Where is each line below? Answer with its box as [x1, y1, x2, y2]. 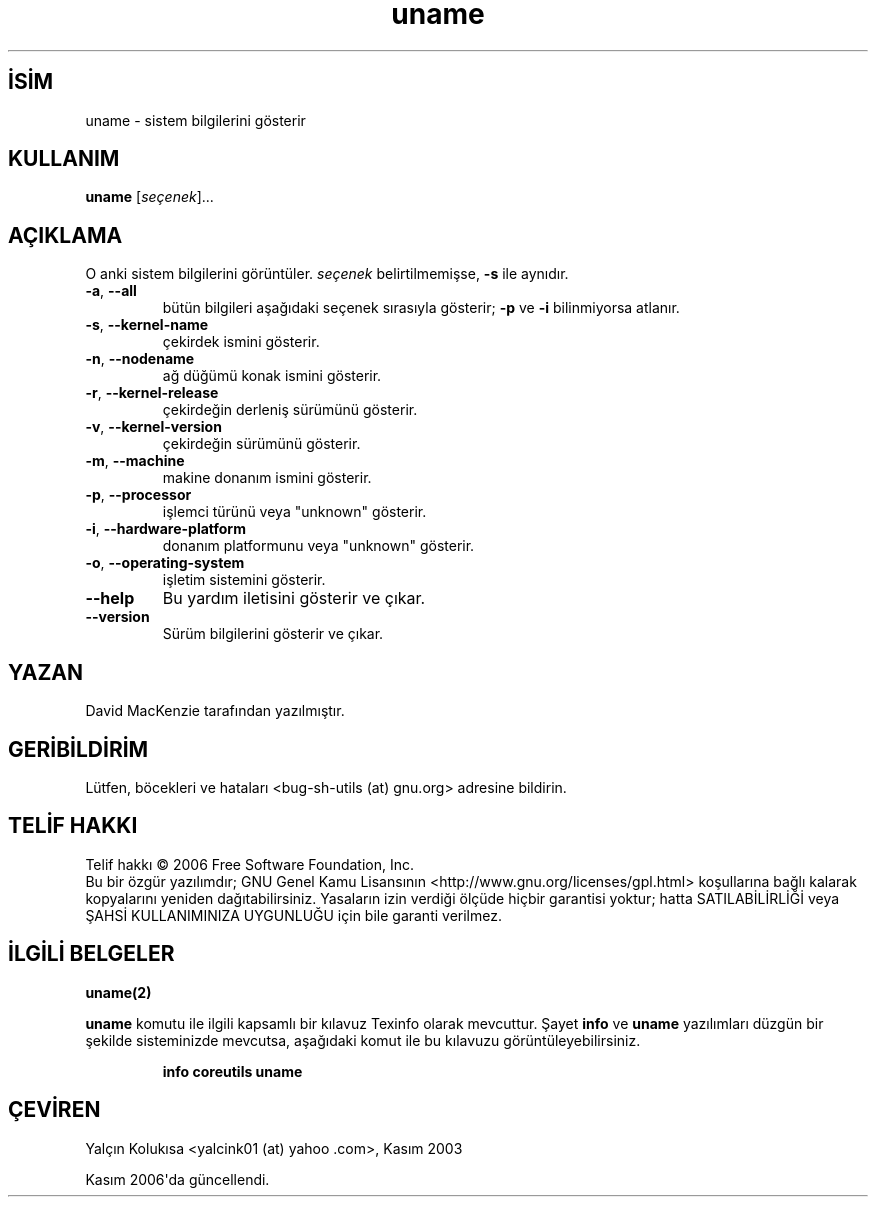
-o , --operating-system [85, 554, 245, 572]
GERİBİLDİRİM [8, 736, 149, 762]
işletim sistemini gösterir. [162, 571, 326, 589]
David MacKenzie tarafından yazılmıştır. [85, 702, 345, 720]
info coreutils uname [162, 1062, 303, 1080]
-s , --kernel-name [85, 316, 209, 334]
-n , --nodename [85, 350, 195, 368]
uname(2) [85, 983, 152, 1001]
